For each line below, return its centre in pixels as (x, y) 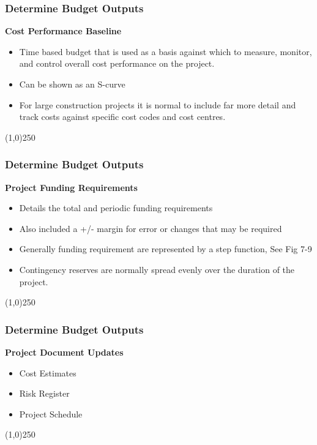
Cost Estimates (48, 372)
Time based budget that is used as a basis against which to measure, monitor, (166, 51)
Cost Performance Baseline (63, 31)
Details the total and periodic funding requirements (116, 208)
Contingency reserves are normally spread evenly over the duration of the (157, 269)
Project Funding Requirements (71, 187)
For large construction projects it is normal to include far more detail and (158, 104)
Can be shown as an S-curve (72, 84)
